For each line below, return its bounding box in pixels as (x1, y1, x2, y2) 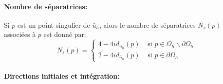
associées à (4, 29, 36, 39)
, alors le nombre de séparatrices (99, 19, 196, 30)
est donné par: (43, 29, 86, 39)
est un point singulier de (18, 19, 90, 30)
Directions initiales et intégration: (4, 70, 120, 81)
